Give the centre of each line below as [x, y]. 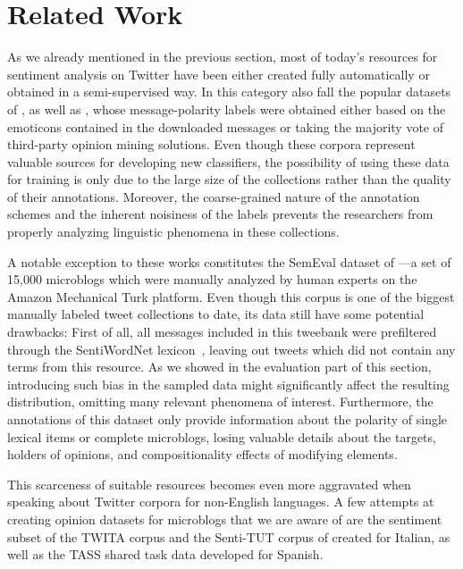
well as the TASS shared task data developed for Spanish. [165, 554]
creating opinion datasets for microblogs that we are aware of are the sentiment [225, 519]
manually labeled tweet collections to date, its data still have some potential [216, 314]
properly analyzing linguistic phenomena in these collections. [173, 232]
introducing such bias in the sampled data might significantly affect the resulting [228, 384]
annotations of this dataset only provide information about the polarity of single [227, 419]
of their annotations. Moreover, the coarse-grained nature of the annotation [214, 196]
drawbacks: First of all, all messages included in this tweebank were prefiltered [222, 332]
